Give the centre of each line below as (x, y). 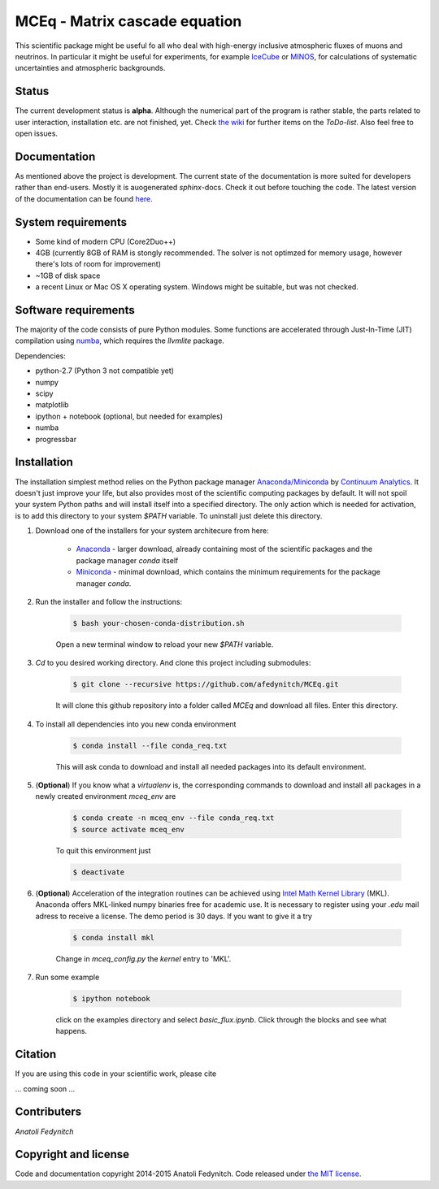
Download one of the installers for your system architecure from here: (152, 531)
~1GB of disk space (68, 276)
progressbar (56, 439)
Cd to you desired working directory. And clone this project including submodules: (173, 663)
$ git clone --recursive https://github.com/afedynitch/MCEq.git (206, 684)
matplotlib (52, 405)
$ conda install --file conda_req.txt (150, 745)
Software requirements (75, 310)
